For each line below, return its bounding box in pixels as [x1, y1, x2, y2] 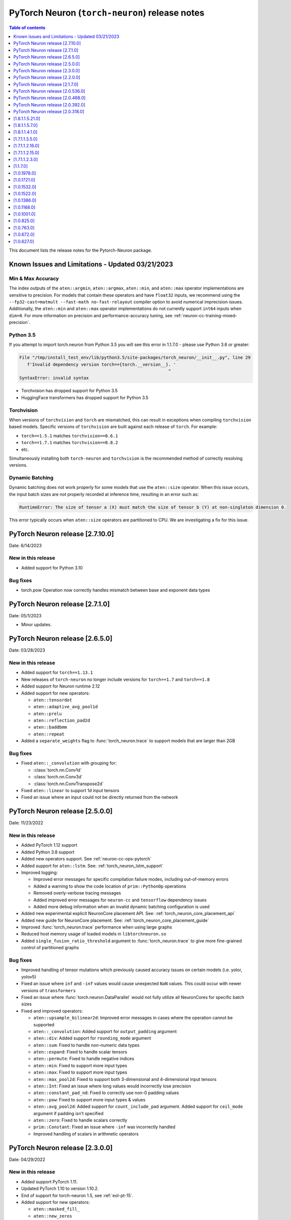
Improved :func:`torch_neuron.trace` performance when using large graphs [21, 924, 173, 930]
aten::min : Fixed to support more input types [33, 1062, 128, 1068]
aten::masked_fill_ [33, 1206, 80, 1212]
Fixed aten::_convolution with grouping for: [21, 760, 117, 766]
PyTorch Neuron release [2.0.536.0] [13, 88, 85, 94]
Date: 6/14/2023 [9, 542, 42, 549]
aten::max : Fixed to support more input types [33, 1069, 128, 1076]
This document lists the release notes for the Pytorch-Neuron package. [9, 247, 152, 253]
